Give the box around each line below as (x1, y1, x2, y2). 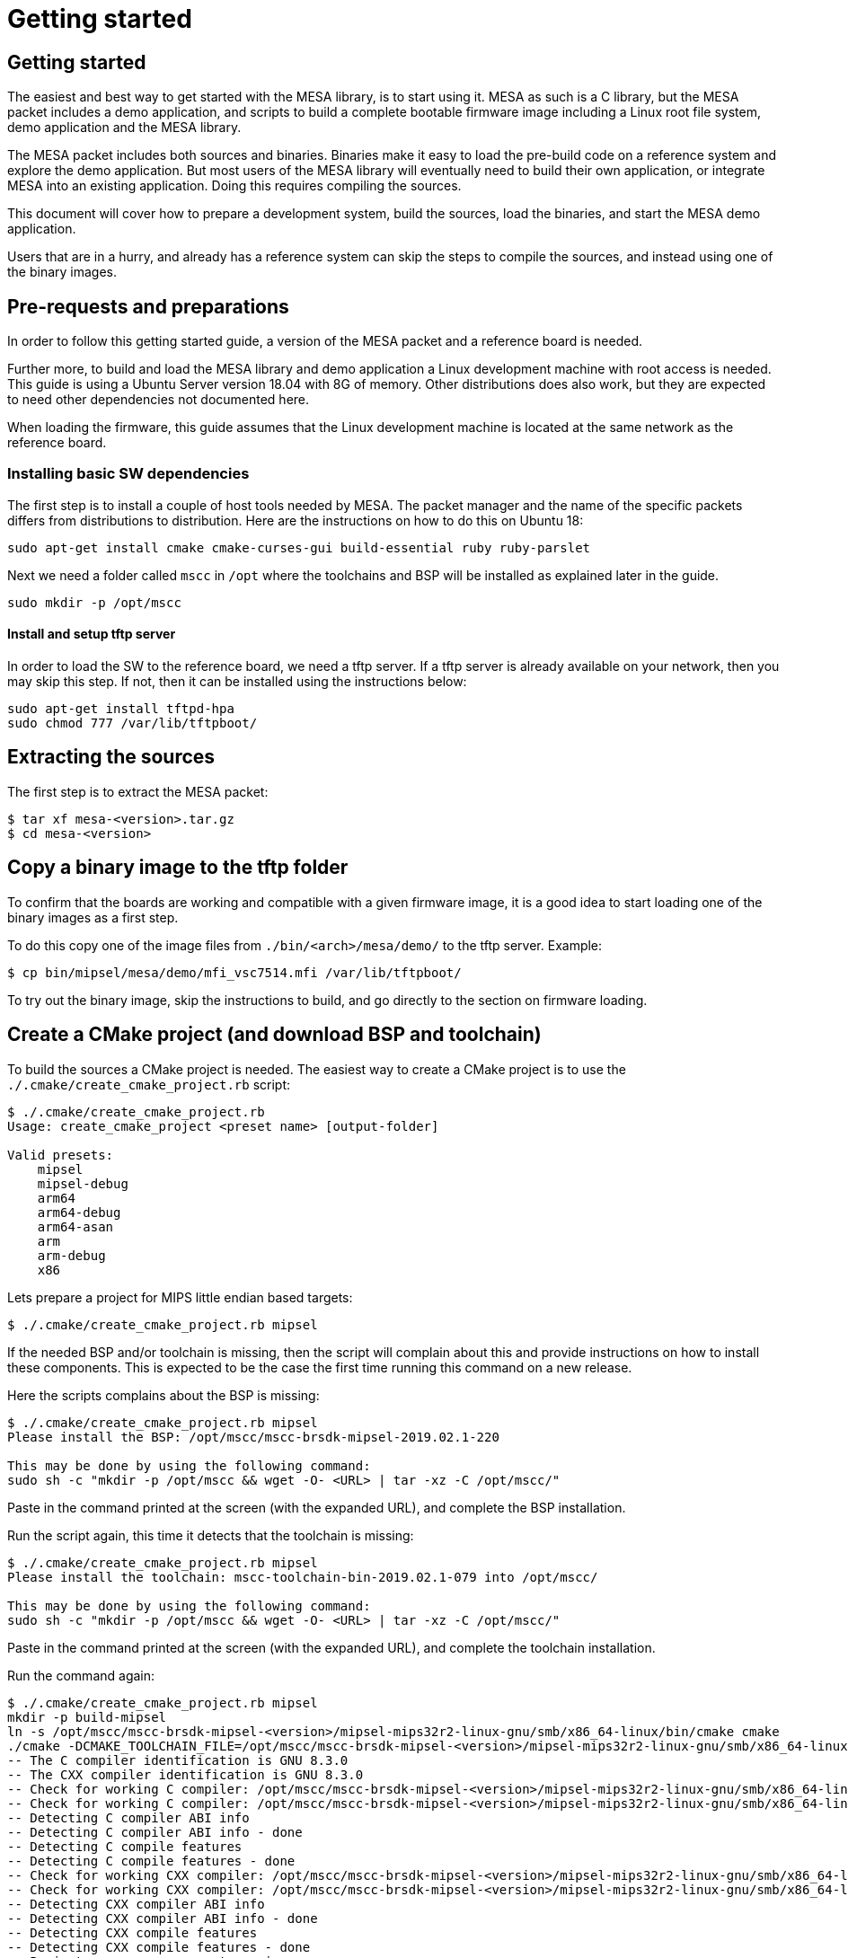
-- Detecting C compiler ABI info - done (7, 1824, 303, 1839)
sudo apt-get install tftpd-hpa (7, 701, 234, 716)
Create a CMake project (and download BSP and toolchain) (7, 1023, 542, 1046)
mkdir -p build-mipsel (7, 1709, 167, 1724)
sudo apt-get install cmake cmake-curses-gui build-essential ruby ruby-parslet (7, 540, 591, 555)
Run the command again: (7, 1667, 155, 1683)
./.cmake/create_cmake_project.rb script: (7, 1076, 291, 1092)
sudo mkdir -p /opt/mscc (7, 595, 181, 610)
